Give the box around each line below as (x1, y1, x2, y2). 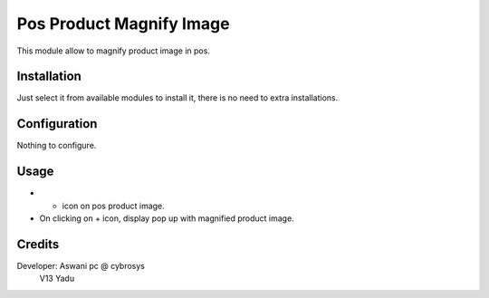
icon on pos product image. (62, 200, 165, 211)
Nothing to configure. (16, 140, 97, 151)
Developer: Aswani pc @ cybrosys (16, 260, 145, 271)
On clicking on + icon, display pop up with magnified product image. (39, 213, 294, 224)
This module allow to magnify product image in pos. (16, 45, 210, 56)
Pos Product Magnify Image (16, 14, 230, 34)
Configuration (16, 116, 98, 131)
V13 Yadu (39, 273, 75, 284)
